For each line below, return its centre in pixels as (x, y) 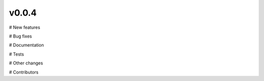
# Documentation (26, 45)
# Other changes (26, 63)
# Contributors (24, 72)
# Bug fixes (21, 36)
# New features (25, 27)
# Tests (17, 54)
